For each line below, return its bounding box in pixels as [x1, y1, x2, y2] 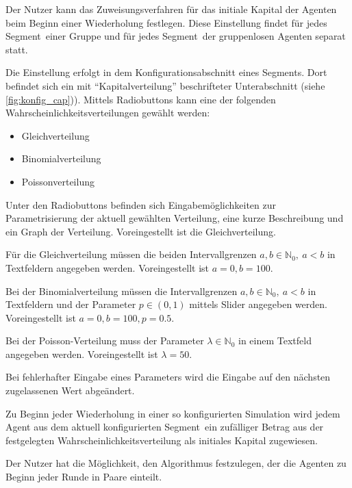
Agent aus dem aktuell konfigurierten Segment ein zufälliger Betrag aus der [5, 420, 324, 434]
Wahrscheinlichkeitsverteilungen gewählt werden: [5, 105, 210, 120]
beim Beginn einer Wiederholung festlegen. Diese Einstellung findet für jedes [5, 15, 327, 29]
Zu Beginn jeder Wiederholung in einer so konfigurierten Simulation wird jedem [5, 406, 340, 420]
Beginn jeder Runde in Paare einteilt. [5, 470, 162, 484]
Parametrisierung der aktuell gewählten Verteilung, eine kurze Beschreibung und [5, 211, 344, 225]
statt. [5, 42, 28, 56]
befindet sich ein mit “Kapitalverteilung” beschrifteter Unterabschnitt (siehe [5, 78, 325, 92]
